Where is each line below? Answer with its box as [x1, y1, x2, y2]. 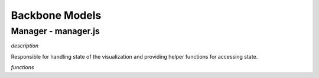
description [11, 42, 39, 49]
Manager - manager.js [11, 26, 100, 36]
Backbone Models [11, 9, 102, 22]
